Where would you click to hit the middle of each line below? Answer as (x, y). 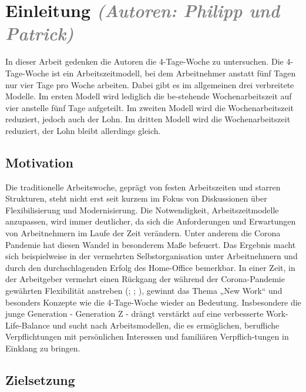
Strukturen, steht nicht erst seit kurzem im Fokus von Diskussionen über (136, 198)
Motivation (39, 162)
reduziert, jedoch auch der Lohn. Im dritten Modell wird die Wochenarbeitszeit (148, 119)
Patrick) (40, 33)
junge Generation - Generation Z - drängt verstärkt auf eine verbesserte (134, 314)
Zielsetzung (40, 379)
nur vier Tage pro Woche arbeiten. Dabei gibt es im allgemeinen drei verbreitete (150, 84)
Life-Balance (28, 325)
